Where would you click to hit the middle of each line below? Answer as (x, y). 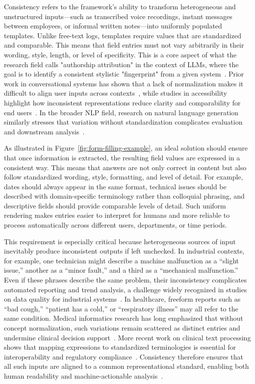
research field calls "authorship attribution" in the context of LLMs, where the (121, 64)
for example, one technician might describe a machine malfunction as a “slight (122, 260)
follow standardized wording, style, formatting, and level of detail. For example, (124, 177)
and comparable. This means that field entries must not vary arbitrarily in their (124, 45)
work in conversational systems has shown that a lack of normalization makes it (124, 83)
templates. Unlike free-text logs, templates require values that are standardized (123, 35)
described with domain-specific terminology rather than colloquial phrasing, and (124, 196)
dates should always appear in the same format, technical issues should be (115, 186)
